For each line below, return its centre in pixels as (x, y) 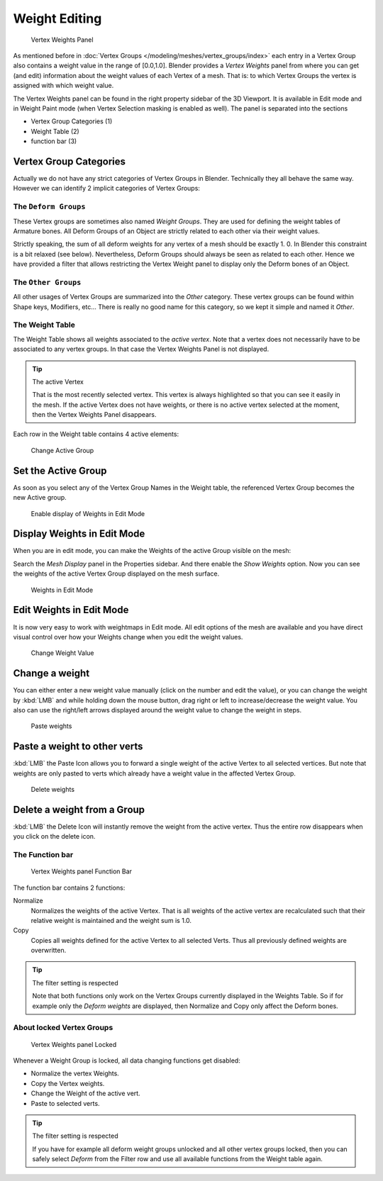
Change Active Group (62, 450)
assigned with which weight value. (63, 86)
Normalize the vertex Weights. (75, 1073)
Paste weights (51, 726)
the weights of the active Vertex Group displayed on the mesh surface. (116, 573)
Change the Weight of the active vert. (86, 1093)
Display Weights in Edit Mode (79, 534)
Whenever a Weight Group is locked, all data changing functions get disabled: (127, 1060)
